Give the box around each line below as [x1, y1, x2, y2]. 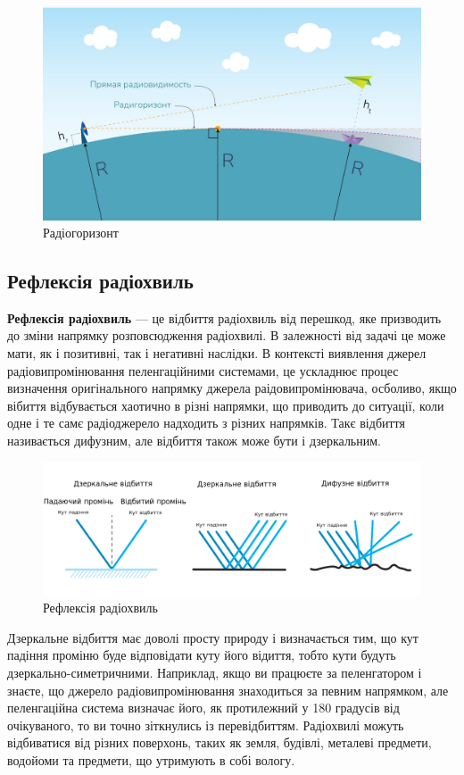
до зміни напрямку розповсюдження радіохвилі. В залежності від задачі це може [7, 326, 446, 345]
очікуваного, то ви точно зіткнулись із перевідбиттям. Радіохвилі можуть [7, 715, 404, 734]
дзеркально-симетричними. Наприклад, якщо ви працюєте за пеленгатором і [7, 663, 422, 682]
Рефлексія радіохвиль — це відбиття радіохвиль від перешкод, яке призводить [7, 308, 442, 327]
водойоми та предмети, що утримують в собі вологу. [7, 751, 295, 770]
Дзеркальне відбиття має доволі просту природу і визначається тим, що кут [7, 628, 418, 646]
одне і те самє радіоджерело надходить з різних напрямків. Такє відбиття [7, 413, 405, 432]
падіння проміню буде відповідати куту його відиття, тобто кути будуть [7, 646, 396, 664]
